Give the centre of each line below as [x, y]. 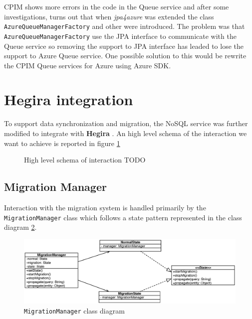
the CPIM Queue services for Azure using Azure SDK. [88, 65]
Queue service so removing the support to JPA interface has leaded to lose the [124, 46]
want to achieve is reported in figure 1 [62, 143]
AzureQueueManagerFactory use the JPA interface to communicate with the [120, 36]
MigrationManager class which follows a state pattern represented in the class [123, 217]
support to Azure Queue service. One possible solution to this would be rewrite [125, 56]
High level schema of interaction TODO [85, 160]
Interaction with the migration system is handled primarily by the [105, 207]
